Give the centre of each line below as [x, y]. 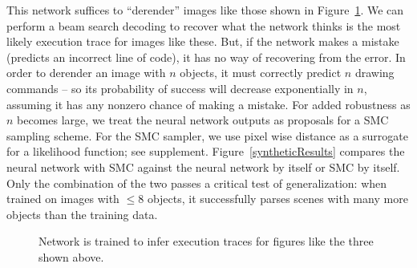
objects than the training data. [82, 214]
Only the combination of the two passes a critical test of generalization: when [197, 183]
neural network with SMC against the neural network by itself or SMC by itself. [203, 166]
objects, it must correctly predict [261, 73]
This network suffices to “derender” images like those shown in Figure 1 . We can [205, 10]
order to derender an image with [86, 73]
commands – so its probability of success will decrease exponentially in [180, 88]
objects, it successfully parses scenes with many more [277, 199]
